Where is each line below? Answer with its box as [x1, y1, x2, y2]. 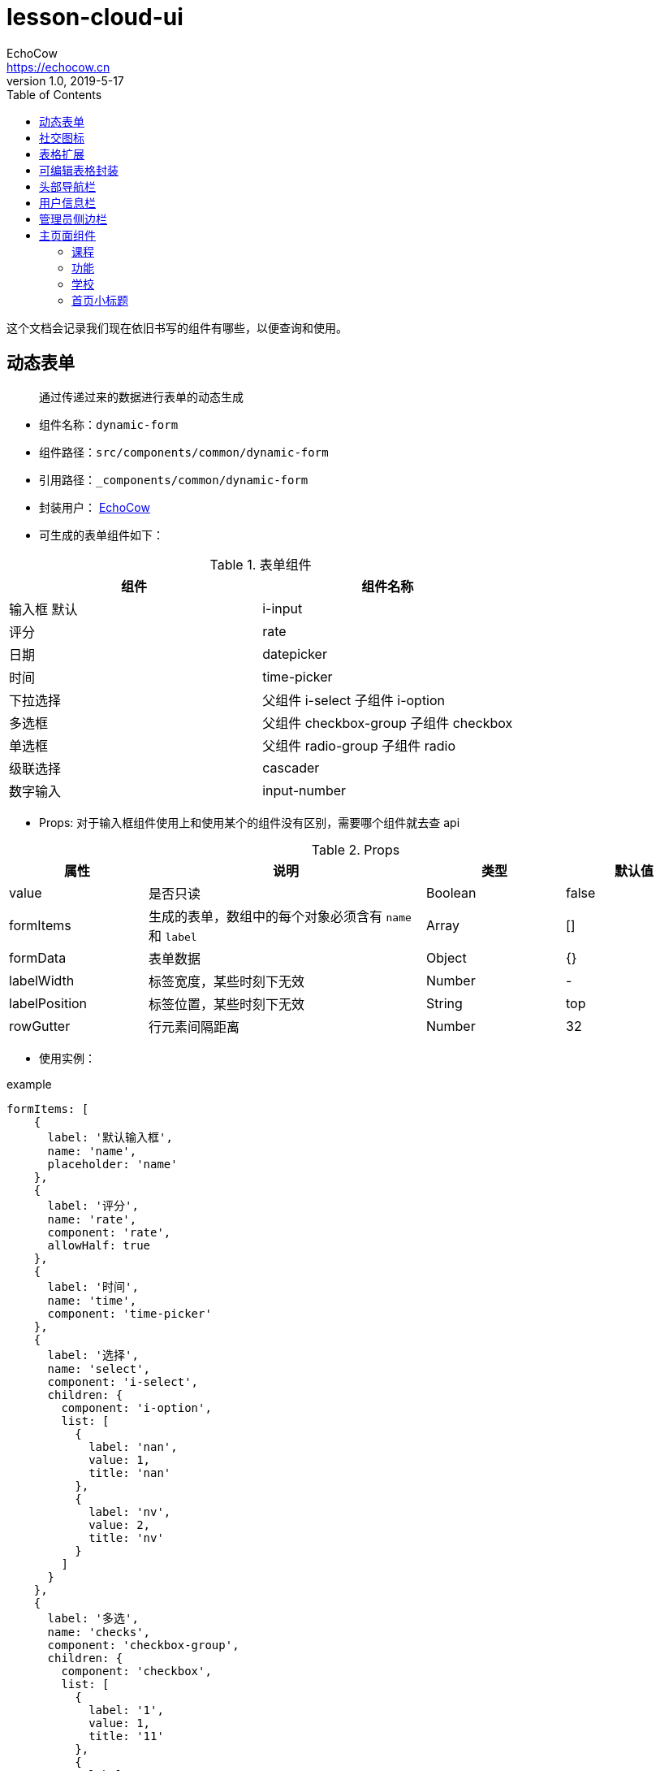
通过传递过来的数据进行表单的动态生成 [39, 389, 244, 404]
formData [9, 949, 67, 966]
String [426, 994, 463, 1011]
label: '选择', [47, 1348, 139, 1362]
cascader [262, 759, 320, 776]
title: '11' [88, 1729, 164, 1743]
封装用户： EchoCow [39, 500, 150, 514]
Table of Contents [6, 87, 102, 102]
